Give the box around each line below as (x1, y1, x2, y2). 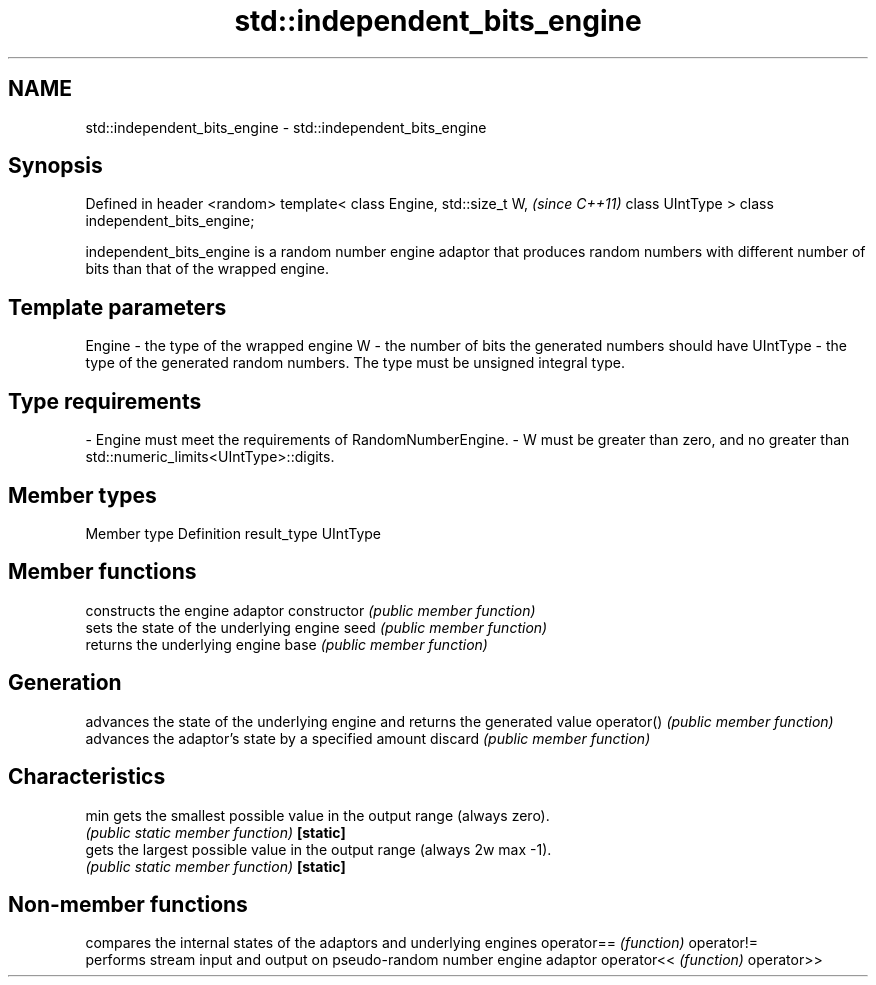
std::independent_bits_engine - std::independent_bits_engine (85, 118, 487, 136)
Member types (8, 482, 157, 508)
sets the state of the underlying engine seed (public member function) (85, 618, 548, 636)
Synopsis (8, 153, 103, 179)
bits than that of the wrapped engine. (85, 260, 330, 278)
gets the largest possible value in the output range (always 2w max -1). (85, 840, 552, 858)
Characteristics (8, 764, 166, 790)
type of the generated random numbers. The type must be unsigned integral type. (85, 354, 626, 372)
